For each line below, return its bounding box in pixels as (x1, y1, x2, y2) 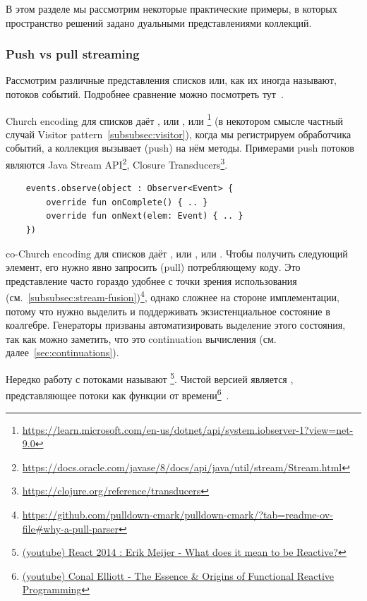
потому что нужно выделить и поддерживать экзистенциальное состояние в (6, 303, 330, 318)
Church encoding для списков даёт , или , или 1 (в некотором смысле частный (6, 111, 344, 128)
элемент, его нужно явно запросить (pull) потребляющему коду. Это (6, 260, 301, 274)
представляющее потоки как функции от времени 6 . (6, 386, 229, 402)
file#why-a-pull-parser (22, 521, 119, 535)
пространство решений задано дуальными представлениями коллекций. (6, 15, 312, 30)
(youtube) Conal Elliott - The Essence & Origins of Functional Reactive (22, 568, 335, 583)
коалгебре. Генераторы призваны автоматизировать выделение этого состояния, (6, 317, 346, 332)
